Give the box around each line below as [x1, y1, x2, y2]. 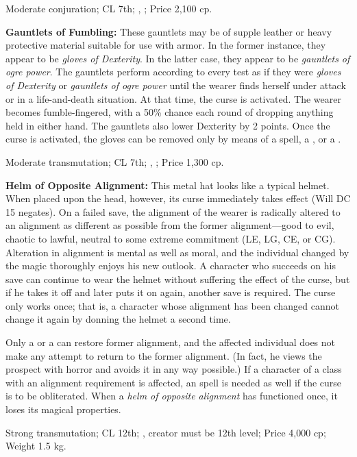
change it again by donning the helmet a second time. [5, 312, 231, 326]
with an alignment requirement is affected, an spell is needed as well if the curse [5, 375, 342, 389]
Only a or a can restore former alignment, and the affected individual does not [5, 335, 336, 349]
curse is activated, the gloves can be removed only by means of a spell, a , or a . [5, 132, 341, 146]
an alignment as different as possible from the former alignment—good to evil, [5, 218, 334, 232]
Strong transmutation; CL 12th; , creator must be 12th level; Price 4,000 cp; [5, 425, 326, 439]
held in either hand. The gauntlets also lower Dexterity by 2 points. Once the [5, 118, 330, 132]
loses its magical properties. [5, 402, 121, 417]
